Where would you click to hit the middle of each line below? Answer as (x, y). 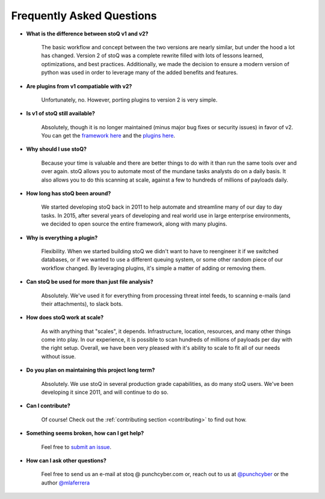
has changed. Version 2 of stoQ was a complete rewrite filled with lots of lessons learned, (153, 56)
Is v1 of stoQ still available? (61, 114)
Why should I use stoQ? (57, 149)
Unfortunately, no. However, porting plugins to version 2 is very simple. (129, 100)
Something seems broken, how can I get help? (85, 433)
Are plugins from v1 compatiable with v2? (79, 86)
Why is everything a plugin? (62, 237)
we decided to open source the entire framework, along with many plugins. (134, 224)
